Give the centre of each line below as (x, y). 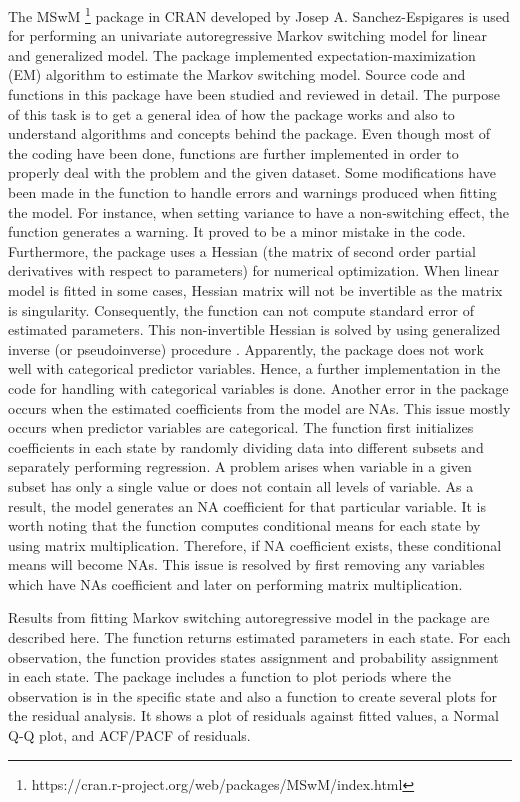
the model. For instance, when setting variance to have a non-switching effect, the (258, 211)
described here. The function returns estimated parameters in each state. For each (259, 637)
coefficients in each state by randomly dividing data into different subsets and (246, 446)
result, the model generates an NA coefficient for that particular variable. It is (247, 505)
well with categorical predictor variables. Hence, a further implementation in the (254, 368)
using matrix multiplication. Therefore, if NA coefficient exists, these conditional (255, 544)
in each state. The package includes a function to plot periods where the (229, 676)
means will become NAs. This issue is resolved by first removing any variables (246, 564)
